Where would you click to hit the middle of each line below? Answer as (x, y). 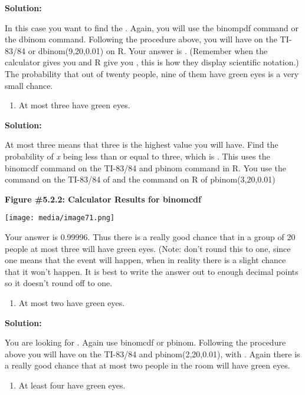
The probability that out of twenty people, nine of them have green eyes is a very (152, 73)
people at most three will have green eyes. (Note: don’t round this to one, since (148, 248)
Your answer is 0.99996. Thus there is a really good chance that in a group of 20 (150, 236)
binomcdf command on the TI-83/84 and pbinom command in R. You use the (146, 167)
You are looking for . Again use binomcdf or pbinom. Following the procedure (145, 342)
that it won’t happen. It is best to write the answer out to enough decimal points (152, 271)
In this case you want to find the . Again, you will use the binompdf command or (152, 27)
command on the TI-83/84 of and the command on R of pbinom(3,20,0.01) (140, 179)
